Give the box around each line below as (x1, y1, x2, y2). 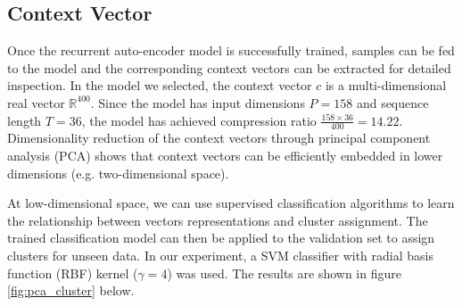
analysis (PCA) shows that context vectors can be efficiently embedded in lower (7, 146, 443, 164)
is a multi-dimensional (325, 76, 447, 95)
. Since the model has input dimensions (90, 93, 305, 112)
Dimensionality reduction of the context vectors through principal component (7, 128, 431, 147)
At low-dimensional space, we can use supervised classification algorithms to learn (7, 194, 455, 212)
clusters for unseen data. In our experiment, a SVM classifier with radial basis (7, 245, 433, 264)
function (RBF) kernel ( (7, 263, 138, 282)
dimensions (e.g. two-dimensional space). (7, 163, 229, 182)
